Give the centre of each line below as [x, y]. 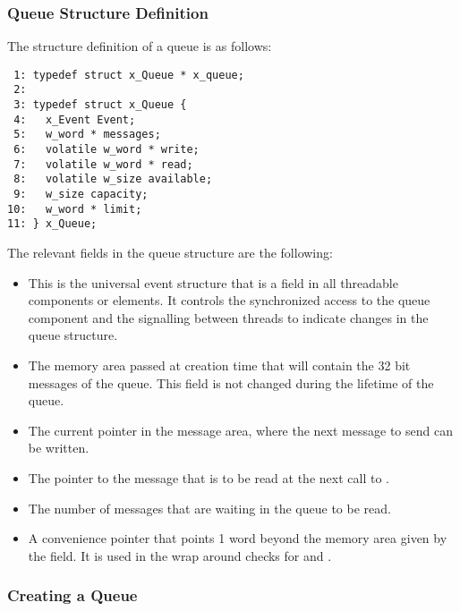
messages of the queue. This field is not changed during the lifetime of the [231, 382]
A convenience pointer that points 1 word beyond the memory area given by [238, 538]
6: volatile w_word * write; [106, 150]
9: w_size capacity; [81, 195]
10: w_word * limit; [75, 209]
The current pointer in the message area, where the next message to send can [240, 430]
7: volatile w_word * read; [103, 164]
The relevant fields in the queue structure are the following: [170, 253]
